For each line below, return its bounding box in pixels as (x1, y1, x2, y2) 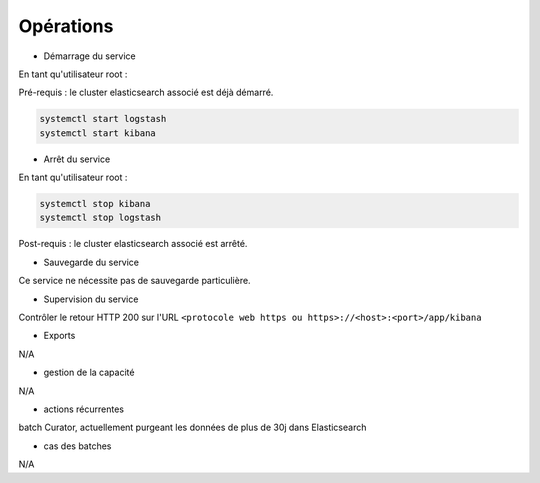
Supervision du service (43, 293, 139, 305)
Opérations (18, 15, 114, 37)
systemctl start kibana (39, 127, 157, 139)
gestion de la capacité (43, 366, 135, 379)
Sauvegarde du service (43, 256, 140, 268)
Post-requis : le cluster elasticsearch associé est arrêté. (18, 238, 248, 250)
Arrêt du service (43, 153, 111, 165)
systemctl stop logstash (39, 212, 162, 224)
